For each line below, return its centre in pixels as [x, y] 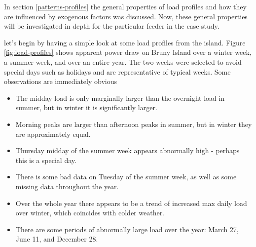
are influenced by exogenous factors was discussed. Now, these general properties [126, 16]
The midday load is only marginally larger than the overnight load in [120, 98]
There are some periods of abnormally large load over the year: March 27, [127, 229]
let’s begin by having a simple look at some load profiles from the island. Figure [125, 42]
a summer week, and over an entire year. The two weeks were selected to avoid [123, 62]
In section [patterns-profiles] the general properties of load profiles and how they [125, 6]
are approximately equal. [53, 134]
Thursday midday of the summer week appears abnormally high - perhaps [128, 150]
